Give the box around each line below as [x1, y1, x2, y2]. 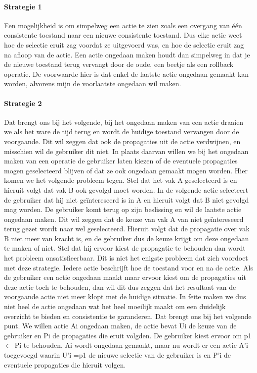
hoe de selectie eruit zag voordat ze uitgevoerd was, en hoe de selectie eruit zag [4, 39, 244, 50]
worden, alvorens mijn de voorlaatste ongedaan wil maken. [4, 78, 181, 89]
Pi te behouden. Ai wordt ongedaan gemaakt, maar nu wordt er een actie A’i [14, 340, 248, 350]
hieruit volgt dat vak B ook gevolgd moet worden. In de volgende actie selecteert [4, 184, 249, 195]
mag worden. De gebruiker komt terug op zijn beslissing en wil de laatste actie [4, 204, 242, 214]
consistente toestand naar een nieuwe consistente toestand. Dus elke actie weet [4, 30, 242, 40]
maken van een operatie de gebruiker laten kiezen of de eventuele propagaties [4, 156, 238, 166]
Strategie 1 [4, 1, 42, 11]
